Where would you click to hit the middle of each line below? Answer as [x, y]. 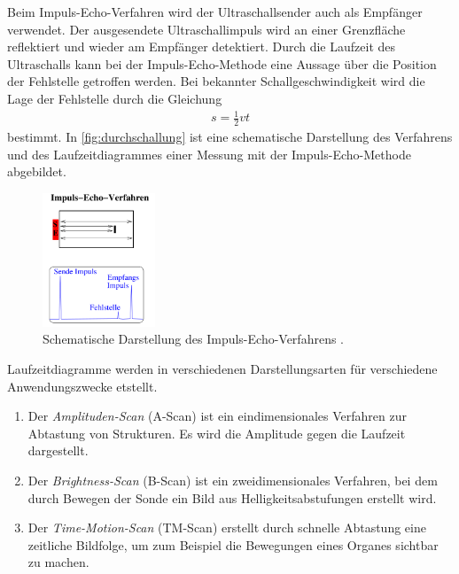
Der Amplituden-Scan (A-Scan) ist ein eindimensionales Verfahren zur [217, 416]
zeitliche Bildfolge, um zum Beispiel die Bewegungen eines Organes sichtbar [233, 544]
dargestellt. [58, 450]
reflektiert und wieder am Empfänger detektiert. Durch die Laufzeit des [202, 47]
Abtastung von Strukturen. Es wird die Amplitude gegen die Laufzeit [217, 433]
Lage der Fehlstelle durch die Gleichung [115, 98]
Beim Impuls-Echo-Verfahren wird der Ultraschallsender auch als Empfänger [215, 12]
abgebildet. [37, 171]
